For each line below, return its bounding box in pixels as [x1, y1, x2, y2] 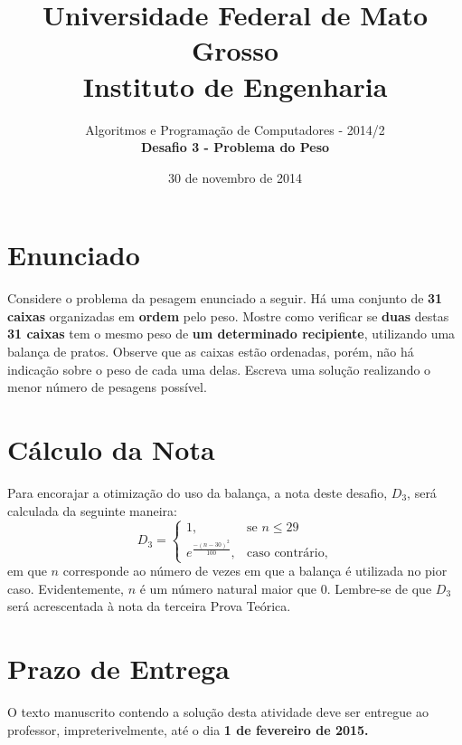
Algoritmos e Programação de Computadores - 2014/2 [85, 119, 385, 138]
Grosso [191, 32, 279, 69]
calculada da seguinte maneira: [7, 501, 177, 520]
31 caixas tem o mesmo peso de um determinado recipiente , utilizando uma [7, 324, 456, 343]
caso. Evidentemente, [7, 578, 124, 597]
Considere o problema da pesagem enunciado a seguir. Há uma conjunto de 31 [7, 289, 443, 308]
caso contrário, [247, 546, 328, 559]
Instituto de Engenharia [82, 67, 388, 104]
